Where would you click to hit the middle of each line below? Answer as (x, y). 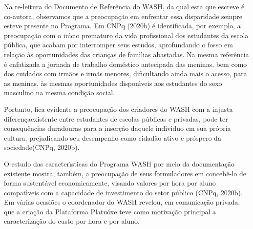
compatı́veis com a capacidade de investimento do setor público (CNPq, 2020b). (123, 192)
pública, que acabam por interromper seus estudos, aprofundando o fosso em (118, 45)
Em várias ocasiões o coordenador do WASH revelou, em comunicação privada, (122, 202)
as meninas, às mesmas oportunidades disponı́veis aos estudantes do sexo (113, 83)
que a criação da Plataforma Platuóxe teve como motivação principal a (110, 211)
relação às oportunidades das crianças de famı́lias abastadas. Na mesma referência (126, 54)
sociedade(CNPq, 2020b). (42, 147)
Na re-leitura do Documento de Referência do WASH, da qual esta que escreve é (124, 6)
